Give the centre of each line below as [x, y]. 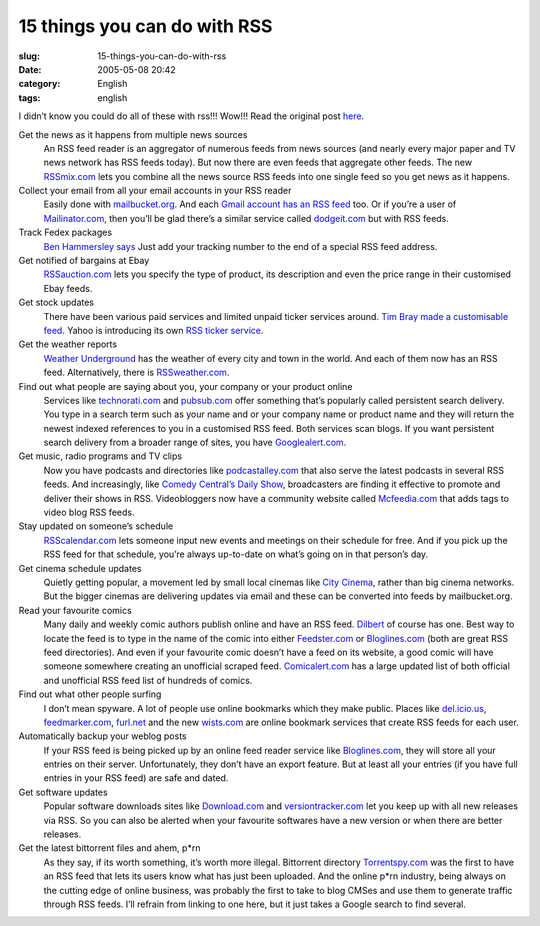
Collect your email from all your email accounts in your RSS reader [155, 191]
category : [39, 84]
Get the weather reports [68, 344]
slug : [29, 56]
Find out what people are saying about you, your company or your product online [185, 386]
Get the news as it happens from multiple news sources [133, 134]
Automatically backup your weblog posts [102, 736]
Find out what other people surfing [90, 694]
